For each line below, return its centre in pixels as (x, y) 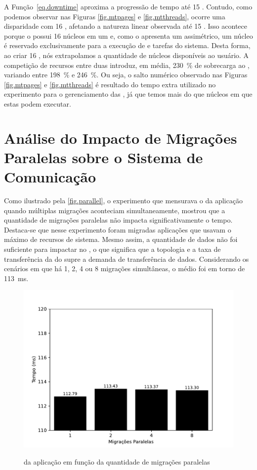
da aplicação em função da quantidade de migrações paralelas (117, 461)
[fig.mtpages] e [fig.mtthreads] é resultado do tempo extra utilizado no (110, 84)
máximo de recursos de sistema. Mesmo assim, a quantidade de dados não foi (121, 239)
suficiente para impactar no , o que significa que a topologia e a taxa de (112, 249)
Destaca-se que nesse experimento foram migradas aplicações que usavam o (118, 229)
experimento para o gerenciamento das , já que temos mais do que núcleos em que (128, 94)
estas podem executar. (38, 103)
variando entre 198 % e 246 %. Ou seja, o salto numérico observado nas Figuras (126, 75)
